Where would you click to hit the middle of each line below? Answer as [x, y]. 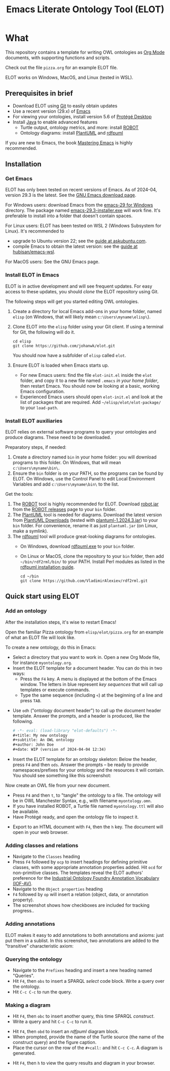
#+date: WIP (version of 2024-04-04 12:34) [59, 750]
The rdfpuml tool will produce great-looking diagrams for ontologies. [84, 537]
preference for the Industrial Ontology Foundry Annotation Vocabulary [86, 878]
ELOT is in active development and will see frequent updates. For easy [79, 286]
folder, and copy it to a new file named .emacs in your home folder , [89, 380]
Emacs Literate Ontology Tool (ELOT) [85, 9]
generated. [24, 1053]
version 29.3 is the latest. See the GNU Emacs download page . [71, 195]
